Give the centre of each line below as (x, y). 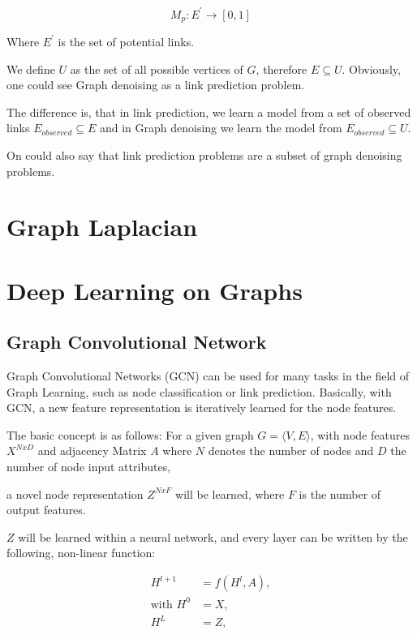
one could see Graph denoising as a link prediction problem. (156, 85)
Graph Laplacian (102, 227)
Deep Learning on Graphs (155, 290)
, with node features (360, 434)
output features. (46, 510)
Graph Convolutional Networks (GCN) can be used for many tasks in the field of (208, 376)
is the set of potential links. (126, 41)
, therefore (282, 69)
